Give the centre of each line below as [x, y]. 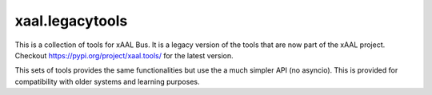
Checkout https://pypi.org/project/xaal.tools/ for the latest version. [124, 55]
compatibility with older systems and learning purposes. [107, 81]
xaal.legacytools [71, 21]
